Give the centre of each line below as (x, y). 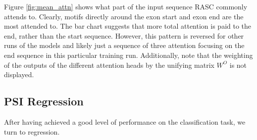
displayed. (19, 74)
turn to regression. (32, 131)
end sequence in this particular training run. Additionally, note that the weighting (128, 55)
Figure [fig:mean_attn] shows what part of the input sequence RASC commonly (126, 6)
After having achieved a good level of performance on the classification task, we (125, 121)
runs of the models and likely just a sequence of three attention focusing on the (124, 45)
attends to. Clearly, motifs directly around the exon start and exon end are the (124, 16)
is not (238, 65)
